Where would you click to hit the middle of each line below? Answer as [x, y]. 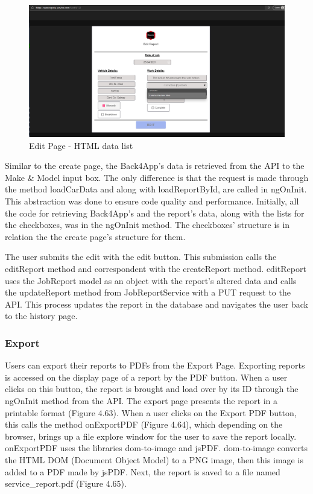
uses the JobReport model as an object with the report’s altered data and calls [151, 280]
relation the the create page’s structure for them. [95, 236]
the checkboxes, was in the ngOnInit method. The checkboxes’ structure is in [147, 225]
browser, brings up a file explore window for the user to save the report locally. [151, 436]
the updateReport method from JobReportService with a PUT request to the [148, 292]
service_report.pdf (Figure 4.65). [66, 483]
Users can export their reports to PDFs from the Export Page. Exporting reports [155, 365]
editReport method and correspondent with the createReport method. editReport [156, 268]
